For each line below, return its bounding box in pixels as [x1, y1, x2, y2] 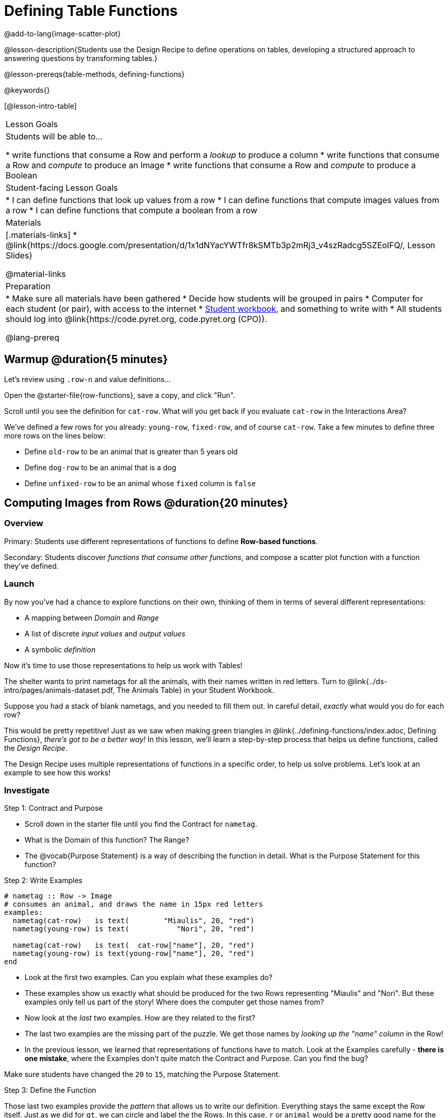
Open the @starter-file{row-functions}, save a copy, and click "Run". [4, 390, 236, 400]
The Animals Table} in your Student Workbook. [116, 685, 274, 694]
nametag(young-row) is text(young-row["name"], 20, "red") [12, 949, 254, 958]
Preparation [6, 281, 51, 291]
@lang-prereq [6, 332, 59, 343]
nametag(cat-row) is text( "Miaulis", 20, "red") [12, 916, 254, 925]
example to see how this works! [4, 768, 111, 777]
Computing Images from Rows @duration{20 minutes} [4, 496, 288, 510]
